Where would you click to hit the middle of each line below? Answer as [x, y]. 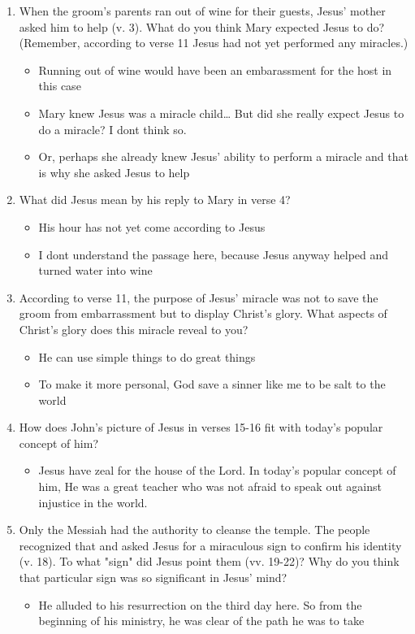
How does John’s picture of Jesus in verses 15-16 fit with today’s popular [201, 427]
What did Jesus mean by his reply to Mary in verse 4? [155, 200]
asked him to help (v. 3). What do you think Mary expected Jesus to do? [202, 26]
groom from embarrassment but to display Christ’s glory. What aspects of [203, 313]
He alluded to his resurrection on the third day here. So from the [200, 604]
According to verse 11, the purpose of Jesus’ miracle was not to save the [199, 297]
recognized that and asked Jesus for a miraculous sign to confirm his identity [210, 545]
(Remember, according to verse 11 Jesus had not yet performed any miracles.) [214, 43]
